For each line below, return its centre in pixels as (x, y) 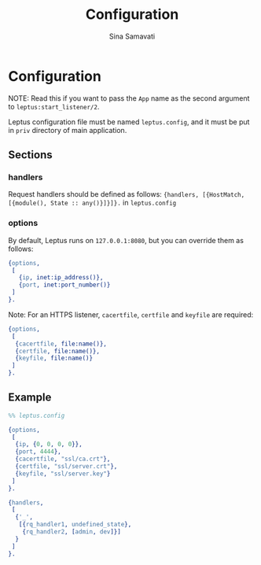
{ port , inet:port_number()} (64, 285)
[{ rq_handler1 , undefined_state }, (75, 525)
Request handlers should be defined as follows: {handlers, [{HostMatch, (127, 194)
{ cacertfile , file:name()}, (61, 344)
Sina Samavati (132, 36)
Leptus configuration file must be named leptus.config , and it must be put (129, 122)
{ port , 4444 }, (38, 452)
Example (30, 398)
